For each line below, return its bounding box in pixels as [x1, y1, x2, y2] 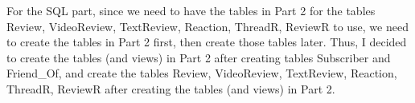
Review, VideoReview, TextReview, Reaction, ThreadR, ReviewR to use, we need [6, 18, 409, 34]
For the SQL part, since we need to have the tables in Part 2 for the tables [6, 2, 376, 18]
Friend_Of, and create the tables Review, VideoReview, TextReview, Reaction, [6, 65, 397, 81]
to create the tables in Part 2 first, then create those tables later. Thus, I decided [6, 34, 407, 50]
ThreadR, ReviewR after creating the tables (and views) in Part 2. [6, 80, 335, 97]
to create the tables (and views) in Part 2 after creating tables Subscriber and [6, 49, 391, 65]
